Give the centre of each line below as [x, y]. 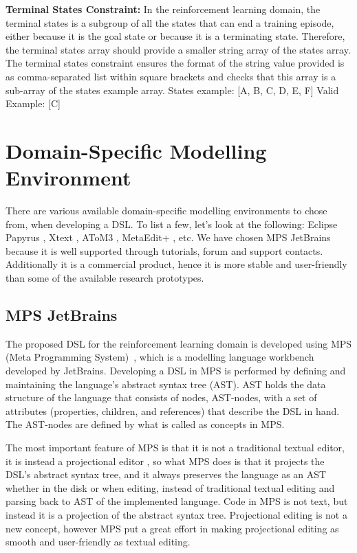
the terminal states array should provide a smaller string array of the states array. [178, 49]
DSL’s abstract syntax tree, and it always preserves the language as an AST [166, 474]
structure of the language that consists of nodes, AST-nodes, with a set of [161, 397]
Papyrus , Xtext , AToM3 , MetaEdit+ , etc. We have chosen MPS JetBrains [168, 237]
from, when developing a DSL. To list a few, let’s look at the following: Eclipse [172, 224]
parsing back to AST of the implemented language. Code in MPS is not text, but [177, 501]
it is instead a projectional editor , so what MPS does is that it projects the [165, 461]
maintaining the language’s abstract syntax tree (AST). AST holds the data [166, 384]
